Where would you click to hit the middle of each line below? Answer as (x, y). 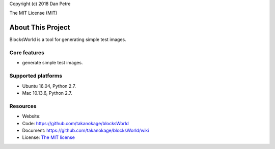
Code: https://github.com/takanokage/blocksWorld (76, 123)
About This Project (40, 28)
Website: (31, 116)
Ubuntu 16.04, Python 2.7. (49, 86)
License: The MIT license (48, 137)
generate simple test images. (53, 63)
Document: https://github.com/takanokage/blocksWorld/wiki (86, 130)
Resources (23, 106)
